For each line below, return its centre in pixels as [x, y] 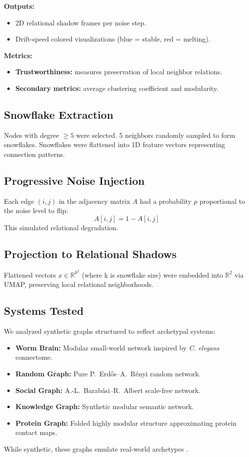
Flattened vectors [30, 274]
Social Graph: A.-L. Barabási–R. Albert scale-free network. [108, 390]
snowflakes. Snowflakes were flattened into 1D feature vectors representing [115, 144]
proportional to [222, 201]
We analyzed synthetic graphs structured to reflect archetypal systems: [110, 331]
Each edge [19, 201]
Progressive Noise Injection [74, 180]
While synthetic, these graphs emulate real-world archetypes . [96, 448]
